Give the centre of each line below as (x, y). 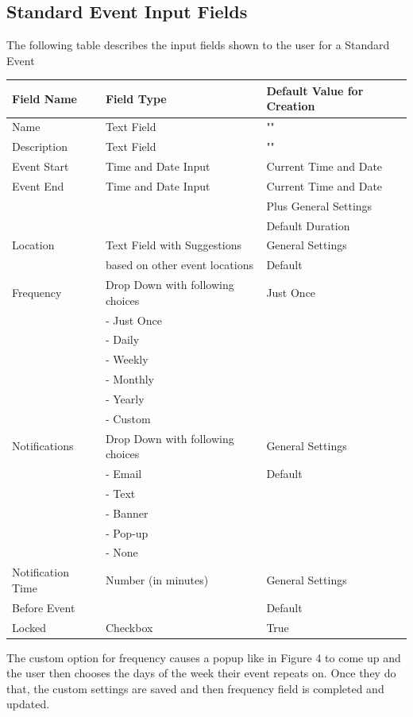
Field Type (136, 98)
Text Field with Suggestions (173, 245)
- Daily (122, 339)
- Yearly (125, 398)
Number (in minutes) (157, 580)
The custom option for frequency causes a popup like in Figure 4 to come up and (204, 657)
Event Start (41, 166)
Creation (291, 106)
